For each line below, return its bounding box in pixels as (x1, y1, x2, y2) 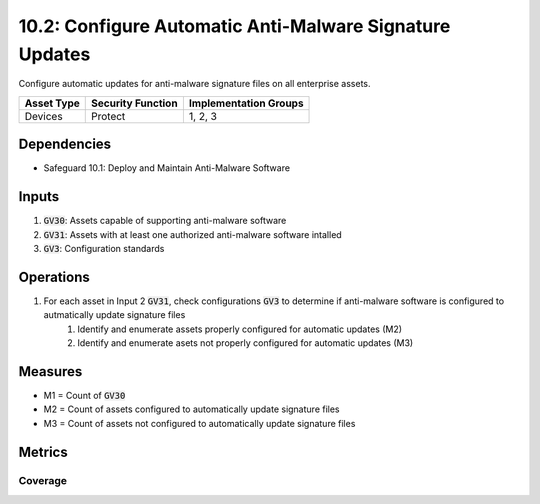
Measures (18, 363, 83, 380)
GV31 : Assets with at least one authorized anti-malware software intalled (43, 228, 342, 240)
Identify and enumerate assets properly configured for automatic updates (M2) (77, 323, 403, 335)
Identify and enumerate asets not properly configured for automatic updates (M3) (77, 337, 414, 349)
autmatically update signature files (43, 309, 186, 321)
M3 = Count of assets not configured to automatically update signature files (43, 417, 356, 429)
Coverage (18, 474, 68, 488)
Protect (91, 109, 126, 123)
